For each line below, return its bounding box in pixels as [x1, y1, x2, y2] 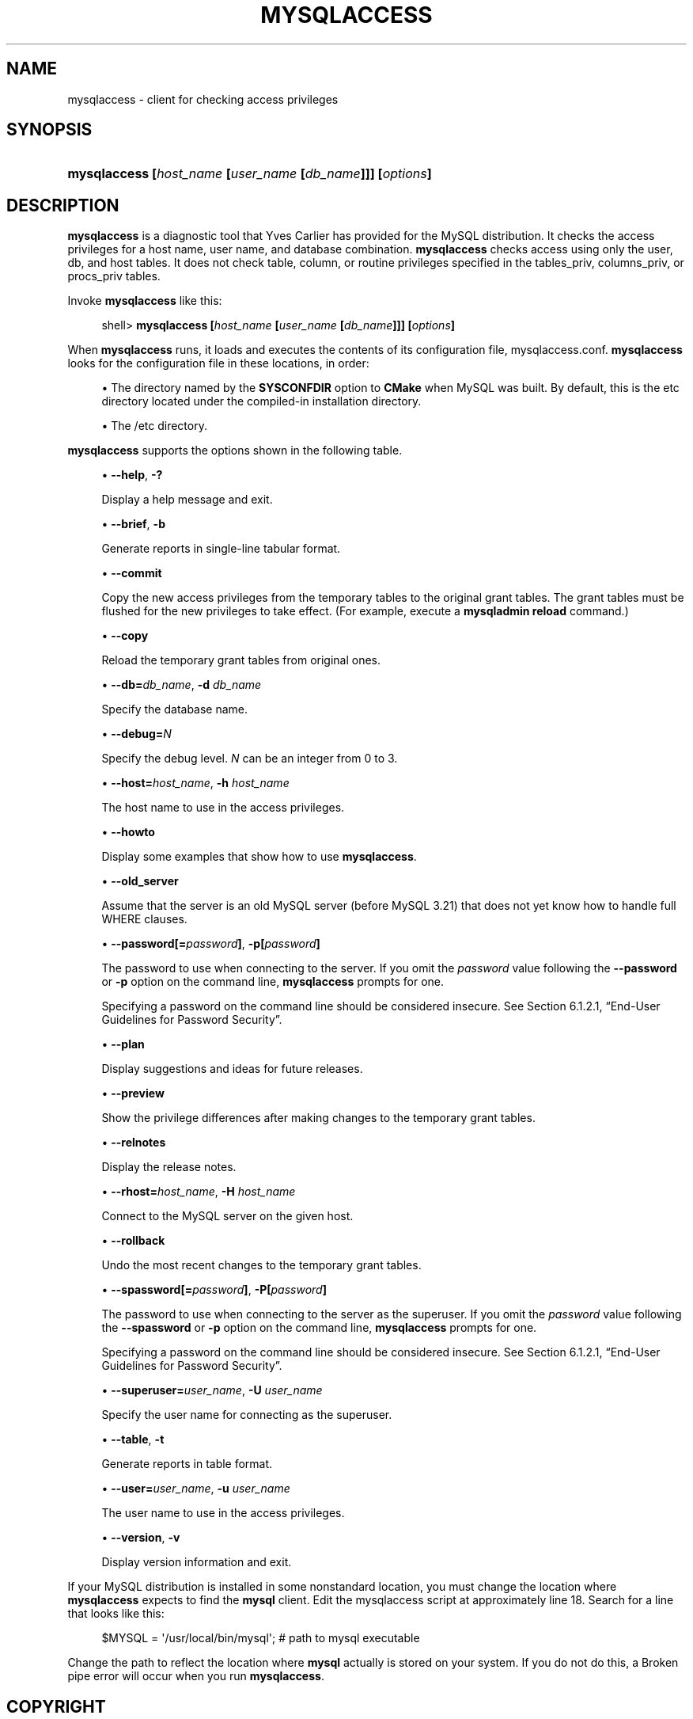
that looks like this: [67, 1607, 165, 1621]
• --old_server [101, 874, 179, 888]
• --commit [101, 566, 162, 580]
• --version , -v [101, 1531, 180, 1545]
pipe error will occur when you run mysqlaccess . [67, 1669, 324, 1683]
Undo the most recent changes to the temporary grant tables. [101, 1258, 422, 1272]
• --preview [101, 1086, 165, 1101]
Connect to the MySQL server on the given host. [101, 1209, 354, 1223]
